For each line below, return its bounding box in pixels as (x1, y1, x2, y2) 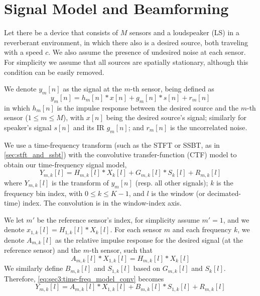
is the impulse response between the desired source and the (57, 102, 239, 113)
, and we (223, 214, 249, 225)
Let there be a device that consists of (4, 27, 118, 38)
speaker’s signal (4, 122, 52, 132)
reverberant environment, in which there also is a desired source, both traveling (4, 37, 248, 47)
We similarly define (4, 263, 63, 273)
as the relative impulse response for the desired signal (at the (55, 234, 243, 245)
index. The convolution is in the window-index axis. (23, 198, 182, 208)
